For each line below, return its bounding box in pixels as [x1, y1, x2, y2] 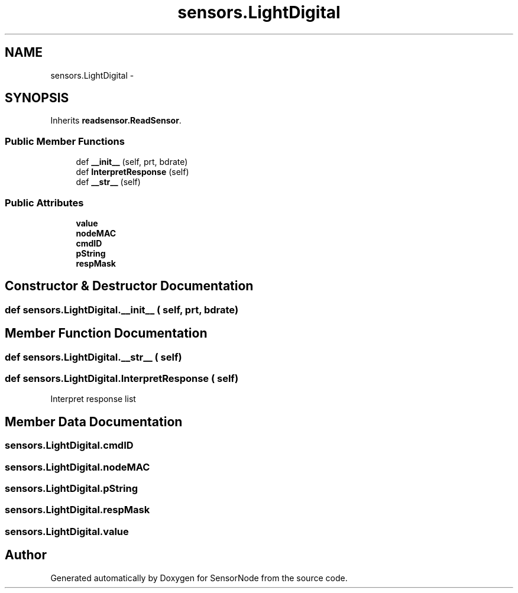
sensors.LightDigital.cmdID [5, 439, 134, 452]
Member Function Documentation [5, 326, 208, 341]
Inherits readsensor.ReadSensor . [50, 115, 182, 126]
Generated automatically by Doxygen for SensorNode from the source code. [50, 572, 348, 583]
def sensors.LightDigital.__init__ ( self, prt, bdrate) [5, 303, 239, 316]
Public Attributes [5, 196, 84, 209]
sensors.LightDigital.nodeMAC [5, 461, 150, 473]
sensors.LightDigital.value [5, 525, 129, 537]
